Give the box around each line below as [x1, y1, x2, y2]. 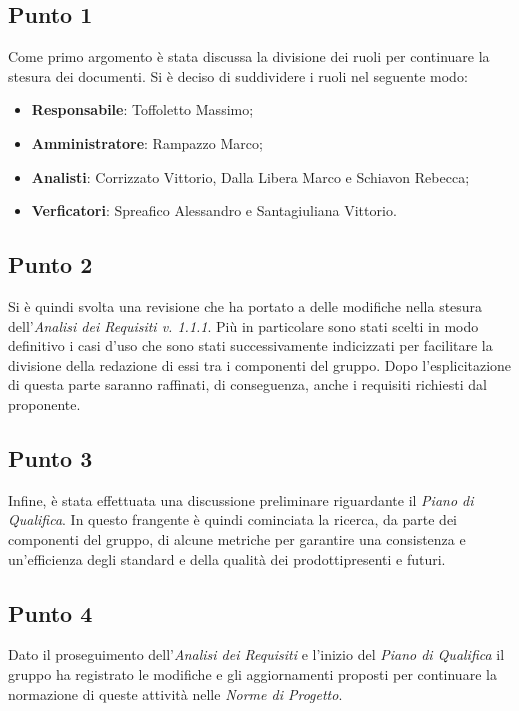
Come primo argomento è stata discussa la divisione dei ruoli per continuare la [8, 46, 490, 67]
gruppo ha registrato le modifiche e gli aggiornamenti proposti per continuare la [8, 663, 497, 684]
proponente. [8, 393, 81, 414]
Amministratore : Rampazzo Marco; [31, 132, 263, 153]
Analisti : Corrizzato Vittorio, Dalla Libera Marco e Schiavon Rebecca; [31, 166, 470, 187]
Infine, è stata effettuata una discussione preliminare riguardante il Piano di [8, 489, 474, 510]
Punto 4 [8, 597, 93, 628]
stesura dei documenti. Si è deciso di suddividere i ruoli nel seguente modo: [8, 65, 468, 86]
